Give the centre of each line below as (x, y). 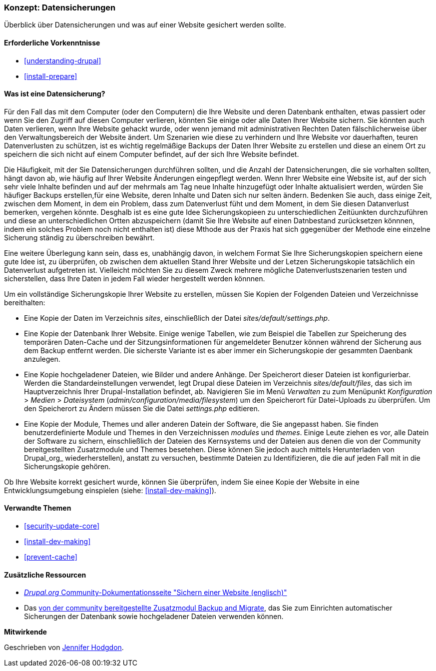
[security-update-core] (62, 526)
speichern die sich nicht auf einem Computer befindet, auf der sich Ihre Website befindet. (152, 154)
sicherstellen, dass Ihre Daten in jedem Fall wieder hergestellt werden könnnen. (135, 278)
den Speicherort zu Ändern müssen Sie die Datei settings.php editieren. (142, 408)
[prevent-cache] (51, 557)
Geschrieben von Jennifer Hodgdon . (64, 648)
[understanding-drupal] (63, 60)
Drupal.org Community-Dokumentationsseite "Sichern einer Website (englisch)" (156, 593)
